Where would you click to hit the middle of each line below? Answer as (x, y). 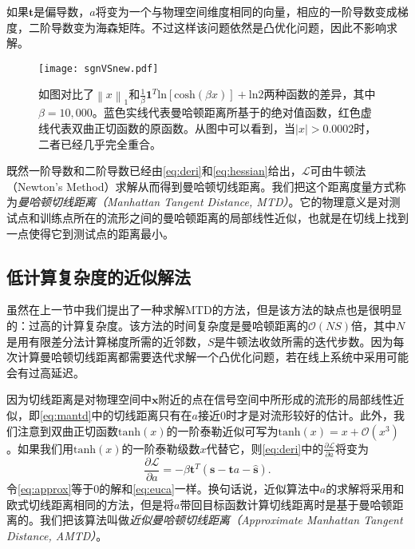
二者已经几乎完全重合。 (100, 143)
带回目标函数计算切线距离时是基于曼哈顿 (286, 504)
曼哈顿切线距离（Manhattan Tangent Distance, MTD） (153, 202)
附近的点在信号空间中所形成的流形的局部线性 (276, 399)
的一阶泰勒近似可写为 (222, 430)
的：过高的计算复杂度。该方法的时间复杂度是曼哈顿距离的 (157, 326)
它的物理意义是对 (344, 202)
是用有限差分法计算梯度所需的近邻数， (107, 341)
